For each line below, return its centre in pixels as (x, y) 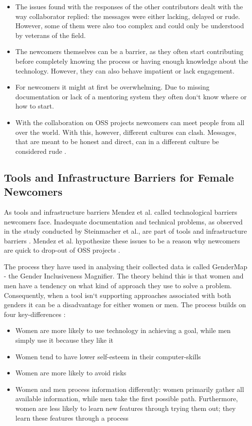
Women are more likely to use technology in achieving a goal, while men (123, 330)
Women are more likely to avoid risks (71, 373)
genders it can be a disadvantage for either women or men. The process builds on (125, 305)
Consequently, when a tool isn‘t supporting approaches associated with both (117, 295)
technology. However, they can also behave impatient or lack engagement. (125, 70)
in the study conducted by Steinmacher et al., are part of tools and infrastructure (126, 231)
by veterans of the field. (51, 35)
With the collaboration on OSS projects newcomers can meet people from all (130, 122)
